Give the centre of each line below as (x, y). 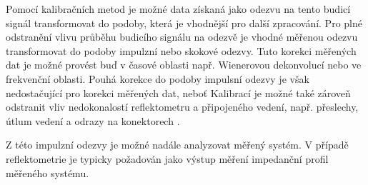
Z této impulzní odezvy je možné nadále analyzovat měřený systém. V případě (177, 145)
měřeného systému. (48, 172)
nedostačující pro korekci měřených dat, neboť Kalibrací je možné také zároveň (178, 92)
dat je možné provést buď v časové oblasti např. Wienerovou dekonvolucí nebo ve (184, 65)
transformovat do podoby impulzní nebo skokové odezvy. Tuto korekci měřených (181, 50)
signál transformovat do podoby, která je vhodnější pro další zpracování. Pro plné (184, 22)
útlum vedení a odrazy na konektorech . (93, 120)
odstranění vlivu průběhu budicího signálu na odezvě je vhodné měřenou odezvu (182, 37)
